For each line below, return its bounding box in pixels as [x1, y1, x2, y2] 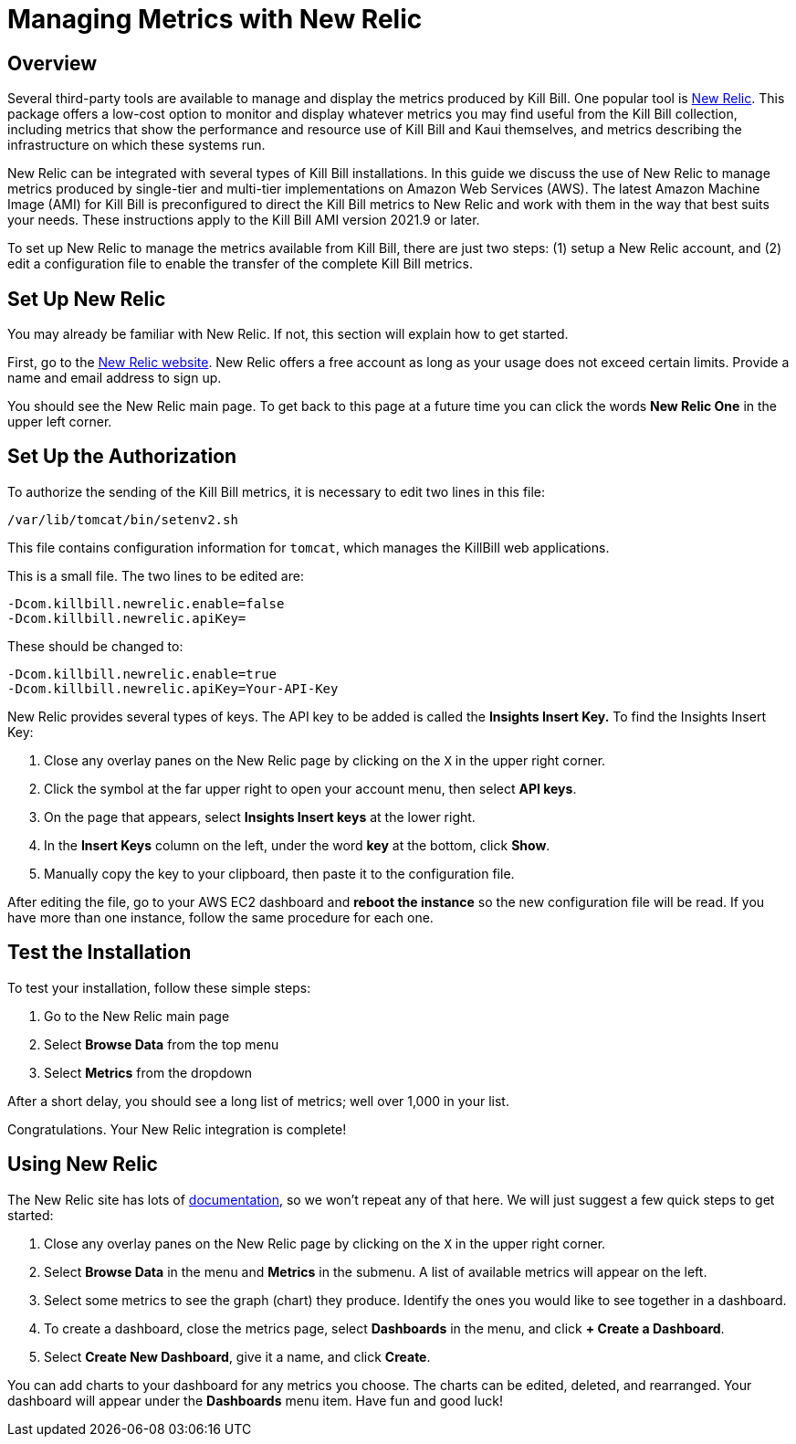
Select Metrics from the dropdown [44, 1064, 253, 1080]
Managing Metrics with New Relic [7, 4, 423, 35]
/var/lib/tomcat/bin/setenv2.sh [7, 511, 238, 527]
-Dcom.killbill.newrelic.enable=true [7, 666, 278, 681]
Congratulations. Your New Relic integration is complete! [7, 1121, 347, 1137]
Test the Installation [7, 941, 192, 964]
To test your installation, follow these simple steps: [7, 979, 311, 996]
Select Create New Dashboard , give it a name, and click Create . [44, 1348, 431, 1365]
